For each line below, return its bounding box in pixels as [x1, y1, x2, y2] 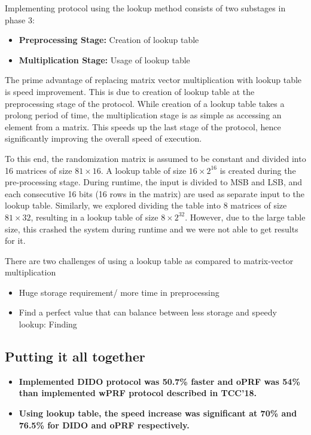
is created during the [219, 164, 296, 176]
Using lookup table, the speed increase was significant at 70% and [19, 407, 297, 419]
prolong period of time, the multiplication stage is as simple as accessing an [5, 109, 282, 121]
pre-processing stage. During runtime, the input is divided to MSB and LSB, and [5, 176, 303, 188]
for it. [5, 234, 26, 247]
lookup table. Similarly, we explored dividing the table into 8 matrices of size [5, 199, 287, 212]
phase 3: [5, 13, 35, 26]
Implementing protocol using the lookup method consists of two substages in [5, 2, 286, 14]
